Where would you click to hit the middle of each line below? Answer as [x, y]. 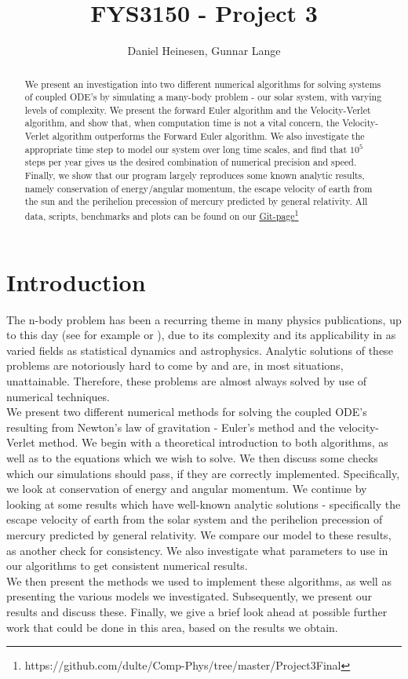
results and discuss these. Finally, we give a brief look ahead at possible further [197, 611]
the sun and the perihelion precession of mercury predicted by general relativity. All [196, 201]
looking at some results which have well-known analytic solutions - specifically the [204, 504]
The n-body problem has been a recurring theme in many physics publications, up [204, 319]
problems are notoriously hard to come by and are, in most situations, [175, 365]
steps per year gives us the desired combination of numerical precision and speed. [191, 162]
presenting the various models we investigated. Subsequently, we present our [189, 596]
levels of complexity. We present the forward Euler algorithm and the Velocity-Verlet [198, 110]
